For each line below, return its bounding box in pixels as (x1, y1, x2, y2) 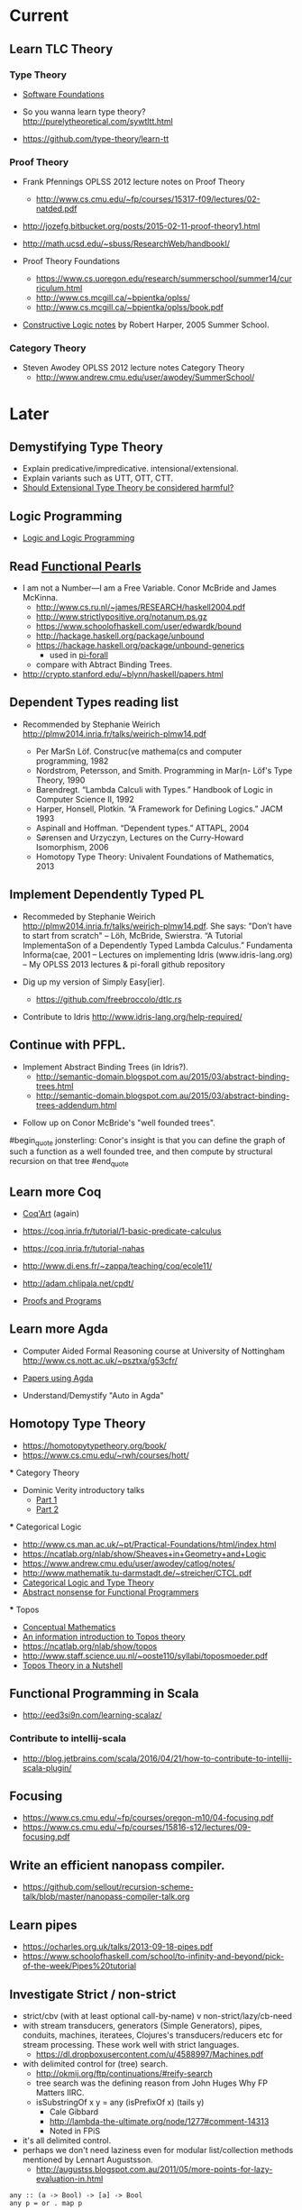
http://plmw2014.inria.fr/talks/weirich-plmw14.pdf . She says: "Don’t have (22, 921, 293, 931)
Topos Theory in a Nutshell (22, 1660, 124, 1671)
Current (9, 5, 69, 26)
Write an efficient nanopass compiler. (9, 1857, 225, 1873)
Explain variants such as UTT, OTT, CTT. (22, 472, 174, 483)
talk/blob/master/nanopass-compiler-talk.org (22, 1891, 190, 1903)
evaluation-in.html (35, 2173, 104, 2184)
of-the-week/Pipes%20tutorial (22, 1960, 137, 1971)
